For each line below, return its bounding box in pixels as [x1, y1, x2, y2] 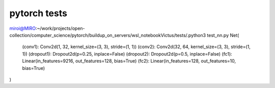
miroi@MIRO [9, 25, 36, 31]
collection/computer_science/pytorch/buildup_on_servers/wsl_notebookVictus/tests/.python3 [9, 32, 206, 38]
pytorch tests [9, 8, 67, 19]
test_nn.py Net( [207, 32, 239, 38]
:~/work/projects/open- [36, 25, 85, 31]
